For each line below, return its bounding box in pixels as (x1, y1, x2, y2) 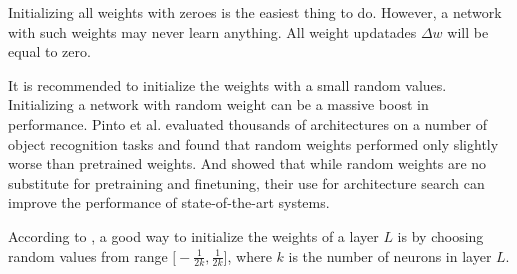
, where (227, 245, 272, 266)
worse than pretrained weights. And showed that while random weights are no (8, 153, 487, 174)
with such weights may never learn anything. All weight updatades (8, 21, 417, 42)
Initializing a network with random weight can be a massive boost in (8, 94, 429, 115)
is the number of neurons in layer (288, 245, 492, 266)
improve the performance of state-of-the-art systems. (8, 192, 330, 213)
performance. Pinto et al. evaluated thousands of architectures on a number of (8, 113, 487, 134)
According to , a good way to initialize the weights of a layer (8, 225, 379, 246)
